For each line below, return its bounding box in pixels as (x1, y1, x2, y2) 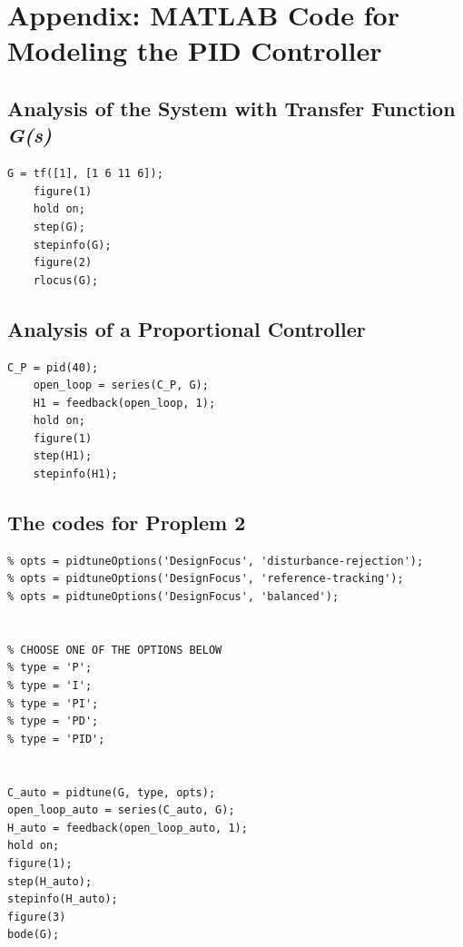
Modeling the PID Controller (7, 32, 382, 69)
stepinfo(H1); (33, 468, 118, 481)
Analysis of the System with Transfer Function (7, 94, 456, 122)
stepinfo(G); (33, 238, 112, 252)
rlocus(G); (33, 273, 99, 287)
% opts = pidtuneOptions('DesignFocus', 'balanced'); (7, 590, 340, 604)
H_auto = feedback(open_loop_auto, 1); (7, 821, 248, 834)
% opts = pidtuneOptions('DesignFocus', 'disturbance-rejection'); (7, 554, 424, 567)
